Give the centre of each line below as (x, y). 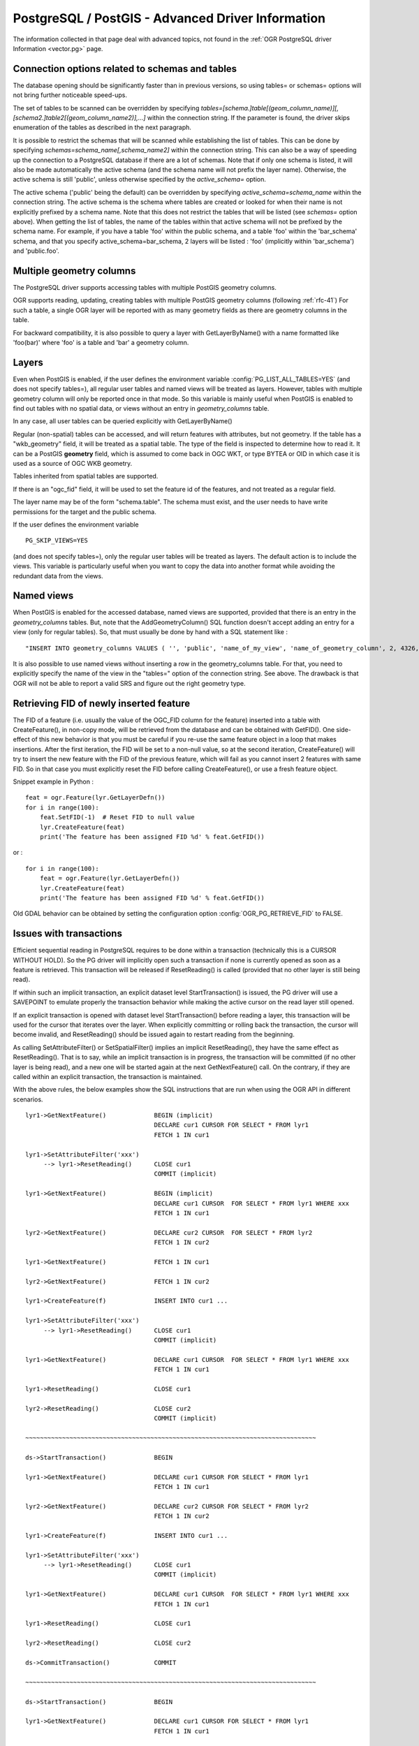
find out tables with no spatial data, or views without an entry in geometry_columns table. (141, 409)
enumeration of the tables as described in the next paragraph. (102, 127)
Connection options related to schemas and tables (125, 69)
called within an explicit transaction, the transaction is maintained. (108, 1076)
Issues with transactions (67, 933)
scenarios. (28, 1099)
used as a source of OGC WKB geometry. (73, 463)
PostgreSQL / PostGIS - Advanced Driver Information (169, 18)
